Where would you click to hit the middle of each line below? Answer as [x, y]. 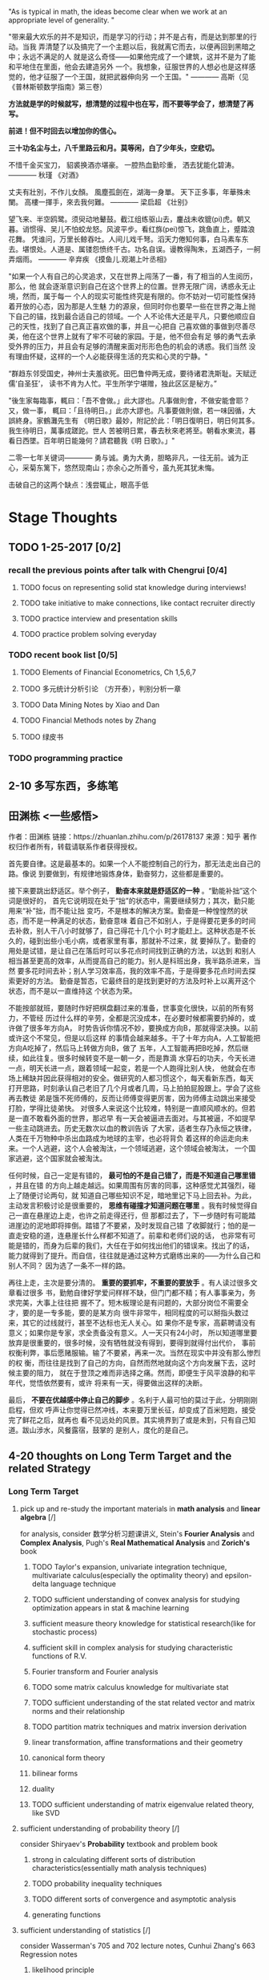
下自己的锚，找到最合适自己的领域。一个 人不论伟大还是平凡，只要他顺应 [128, 316]
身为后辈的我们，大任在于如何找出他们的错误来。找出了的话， [152, 1245]
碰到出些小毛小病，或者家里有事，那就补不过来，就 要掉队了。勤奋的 [143, 941]
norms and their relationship [78, 1711]
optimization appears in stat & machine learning [110, 1608]
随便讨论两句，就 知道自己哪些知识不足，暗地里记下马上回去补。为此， [139, 1196]
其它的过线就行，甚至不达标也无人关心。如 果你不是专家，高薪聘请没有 [139, 1323]
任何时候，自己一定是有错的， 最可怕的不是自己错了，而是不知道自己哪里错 [132, 1176]
